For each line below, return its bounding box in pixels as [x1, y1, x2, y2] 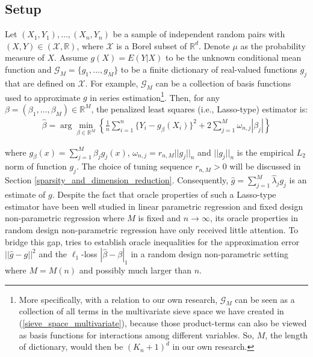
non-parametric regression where [5, 212, 125, 224]
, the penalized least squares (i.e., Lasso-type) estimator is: [91, 102, 308, 115]
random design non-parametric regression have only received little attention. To [5, 224, 299, 236]
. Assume [54, 51, 88, 64]
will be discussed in [229, 160, 301, 172]
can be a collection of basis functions [155, 76, 291, 89]
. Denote [198, 39, 230, 52]
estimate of [5, 188, 46, 201]
